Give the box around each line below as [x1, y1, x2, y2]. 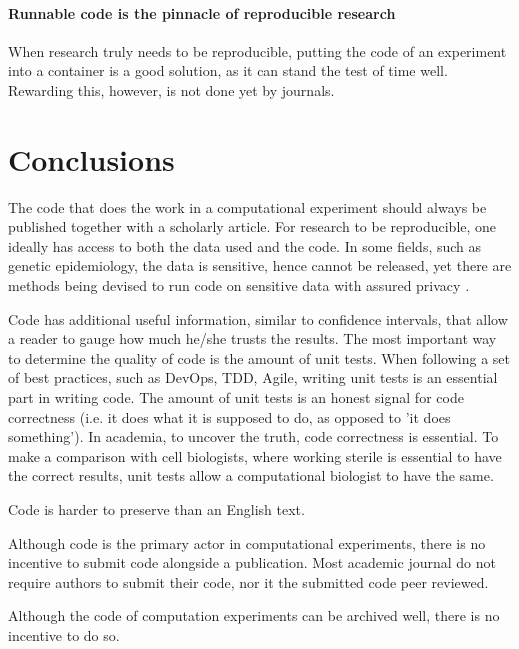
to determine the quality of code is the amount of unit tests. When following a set [8, 347, 510, 368]
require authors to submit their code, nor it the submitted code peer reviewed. [8, 571, 489, 592]
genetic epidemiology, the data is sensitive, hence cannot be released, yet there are [8, 255, 512, 276]
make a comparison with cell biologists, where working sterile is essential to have [8, 445, 502, 466]
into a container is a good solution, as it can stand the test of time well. [8, 60, 448, 81]
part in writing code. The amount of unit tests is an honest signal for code [8, 387, 464, 408]
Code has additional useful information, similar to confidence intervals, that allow [8, 308, 508, 329]
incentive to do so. [8, 624, 120, 645]
